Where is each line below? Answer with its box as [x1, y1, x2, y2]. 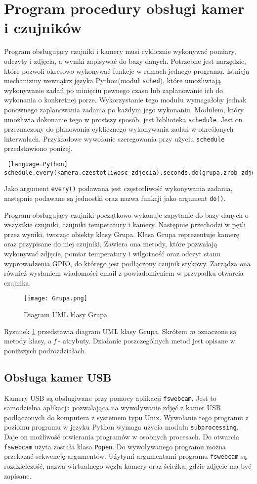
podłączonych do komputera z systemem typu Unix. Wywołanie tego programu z [4, 412, 249, 422]
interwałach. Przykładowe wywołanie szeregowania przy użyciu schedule [4, 133, 225, 144]
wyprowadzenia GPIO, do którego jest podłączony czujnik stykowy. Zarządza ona [4, 258, 251, 268]
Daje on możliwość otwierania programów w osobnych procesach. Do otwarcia [4, 432, 239, 442]
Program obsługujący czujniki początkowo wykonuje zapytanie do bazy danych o [4, 209, 249, 220]
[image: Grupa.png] [24, 295, 87, 302]
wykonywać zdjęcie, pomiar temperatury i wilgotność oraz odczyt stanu [4, 248, 220, 259]
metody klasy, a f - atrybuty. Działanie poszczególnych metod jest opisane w [4, 336, 235, 346]
